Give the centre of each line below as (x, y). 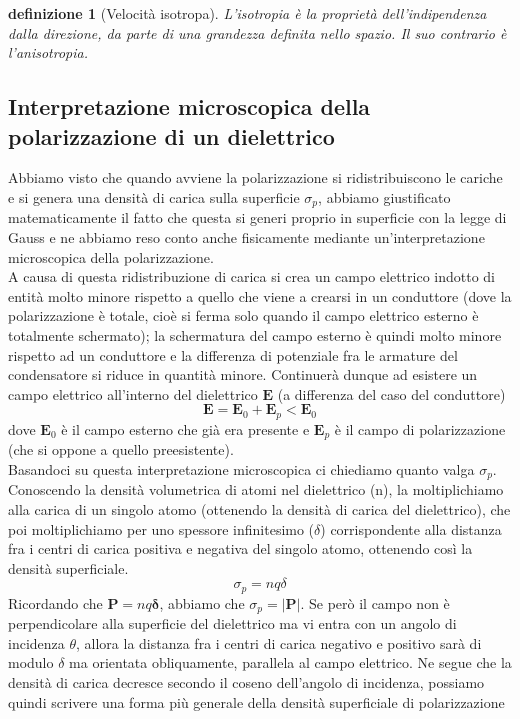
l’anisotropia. (48, 52)
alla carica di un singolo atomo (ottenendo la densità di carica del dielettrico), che (259, 508)
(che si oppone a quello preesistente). (121, 449)
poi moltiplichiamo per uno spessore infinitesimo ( (161, 528)
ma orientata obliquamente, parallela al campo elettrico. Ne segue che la (290, 662)
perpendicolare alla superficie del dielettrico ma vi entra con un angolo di (232, 623)
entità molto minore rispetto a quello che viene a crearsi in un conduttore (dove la (260, 295)
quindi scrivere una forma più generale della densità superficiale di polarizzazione (256, 701)
